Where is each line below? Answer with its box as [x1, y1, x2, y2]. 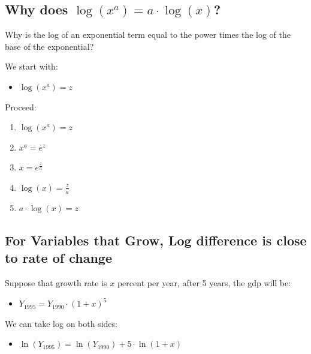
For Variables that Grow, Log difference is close [5, 230, 307, 249]
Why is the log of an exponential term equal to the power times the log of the [5, 28, 291, 41]
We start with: [5, 60, 58, 73]
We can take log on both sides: [5, 317, 117, 329]
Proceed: [5, 100, 37, 113]
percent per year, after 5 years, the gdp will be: [117, 276, 291, 289]
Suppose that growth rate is [5, 276, 107, 289]
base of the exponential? [5, 40, 94, 52]
